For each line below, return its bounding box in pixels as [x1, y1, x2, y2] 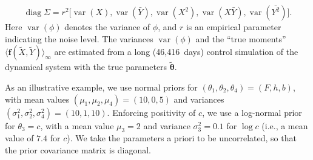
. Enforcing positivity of [107, 106, 196, 118]
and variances [173, 92, 224, 105]
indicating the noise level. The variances [5, 32, 153, 45]
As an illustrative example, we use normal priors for [5, 81, 198, 93]
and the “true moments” [195, 32, 286, 45]
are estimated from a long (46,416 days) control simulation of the [54, 45, 298, 58]
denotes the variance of [64, 21, 150, 33]
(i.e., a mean [261, 119, 308, 132]
